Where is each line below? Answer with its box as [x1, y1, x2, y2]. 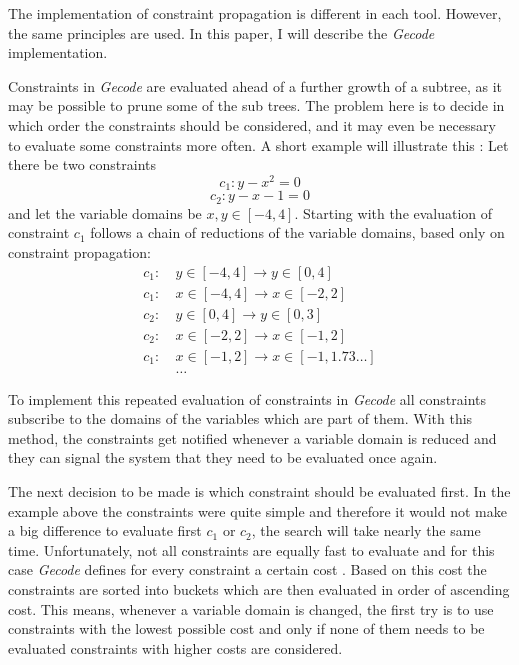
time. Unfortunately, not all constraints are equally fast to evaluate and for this [8, 539, 495, 560]
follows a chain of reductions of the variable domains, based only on [90, 222, 505, 243]
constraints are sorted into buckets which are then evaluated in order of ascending [8, 579, 510, 600]
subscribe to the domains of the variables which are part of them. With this [8, 408, 473, 429]
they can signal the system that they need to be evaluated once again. [8, 447, 438, 468]
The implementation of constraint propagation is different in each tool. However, [8, 3, 502, 23]
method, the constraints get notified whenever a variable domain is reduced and [8, 427, 497, 448]
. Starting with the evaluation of [294, 202, 493, 223]
